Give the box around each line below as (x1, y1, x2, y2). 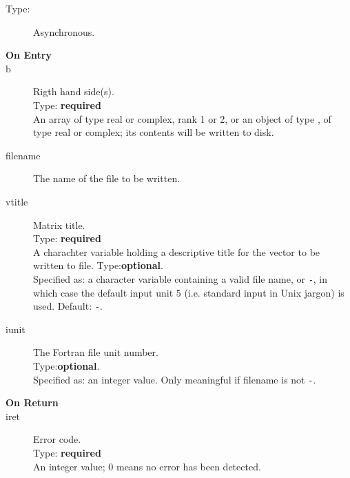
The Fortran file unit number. (33, 345, 158, 359)
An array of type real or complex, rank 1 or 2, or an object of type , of (33, 111, 331, 126)
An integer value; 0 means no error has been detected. (33, 459, 261, 473)
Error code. (33, 432, 81, 446)
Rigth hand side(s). (33, 84, 114, 99)
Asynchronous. (33, 24, 95, 39)
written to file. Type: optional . (33, 258, 163, 272)
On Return (6, 395, 59, 410)
